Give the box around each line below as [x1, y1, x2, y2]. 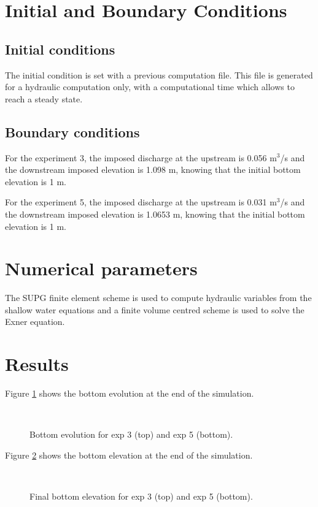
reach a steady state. [5, 92, 83, 105]
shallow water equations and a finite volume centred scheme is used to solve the [5, 303, 304, 316]
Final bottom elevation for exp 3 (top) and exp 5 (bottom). [29, 490, 253, 503]
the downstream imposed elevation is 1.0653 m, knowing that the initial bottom [5, 207, 305, 220]
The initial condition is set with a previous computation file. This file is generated [5, 68, 313, 81]
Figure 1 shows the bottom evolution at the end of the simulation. [5, 387, 254, 400]
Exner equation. [5, 315, 65, 328]
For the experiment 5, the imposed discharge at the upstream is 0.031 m [5, 196, 277, 208]
